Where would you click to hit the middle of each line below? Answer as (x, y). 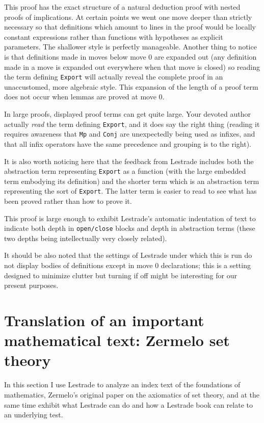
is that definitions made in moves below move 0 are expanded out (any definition (130, 56)
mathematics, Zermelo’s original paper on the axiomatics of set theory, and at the (132, 394)
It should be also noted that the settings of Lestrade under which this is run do (128, 255)
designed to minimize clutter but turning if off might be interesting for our (121, 275)
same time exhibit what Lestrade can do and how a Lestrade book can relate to (128, 404)
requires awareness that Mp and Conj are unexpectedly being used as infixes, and (130, 134)
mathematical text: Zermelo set (117, 340)
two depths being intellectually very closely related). (86, 238)
